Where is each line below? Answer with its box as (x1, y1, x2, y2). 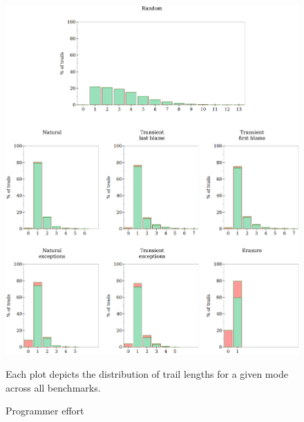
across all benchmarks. (6, 380, 101, 394)
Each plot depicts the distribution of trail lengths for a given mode (6, 367, 288, 381)
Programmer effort (6, 403, 84, 418)
